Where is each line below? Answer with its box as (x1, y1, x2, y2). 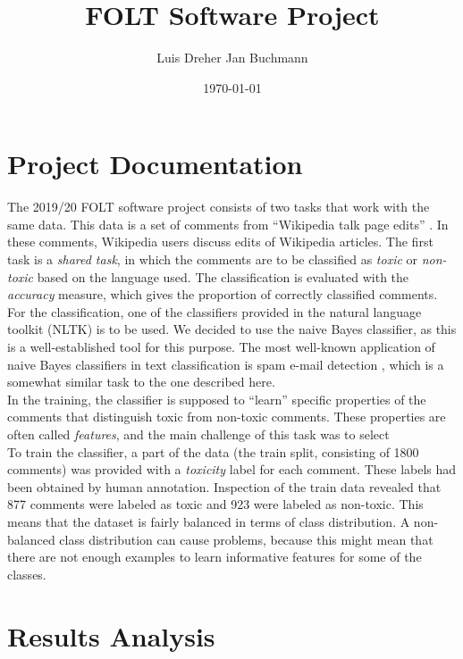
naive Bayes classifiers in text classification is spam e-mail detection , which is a (7, 355, 444, 373)
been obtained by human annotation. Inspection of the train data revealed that (7, 477, 442, 496)
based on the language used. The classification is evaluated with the (37, 267, 409, 286)
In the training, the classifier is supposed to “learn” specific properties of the (7, 389, 426, 408)
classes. (7, 564, 46, 583)
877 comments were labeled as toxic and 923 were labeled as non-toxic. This (7, 495, 424, 513)
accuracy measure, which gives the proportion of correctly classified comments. (7, 285, 438, 304)
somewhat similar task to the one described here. (7, 372, 275, 391)
